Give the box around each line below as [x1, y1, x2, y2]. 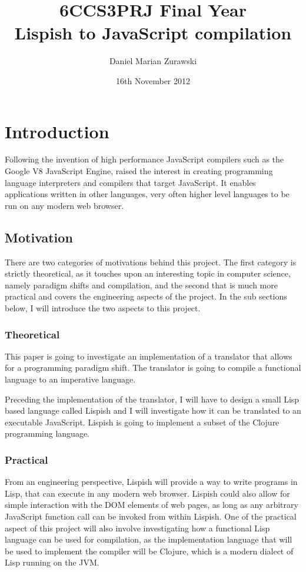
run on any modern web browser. [5, 199, 124, 211]
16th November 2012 [115, 74, 191, 87]
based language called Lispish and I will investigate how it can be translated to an [5, 404, 301, 417]
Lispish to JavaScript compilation [14, 21, 292, 45]
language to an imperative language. [5, 373, 136, 385]
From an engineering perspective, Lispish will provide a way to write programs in [5, 475, 298, 488]
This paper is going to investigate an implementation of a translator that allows [5, 350, 292, 362]
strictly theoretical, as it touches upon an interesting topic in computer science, [5, 267, 291, 280]
